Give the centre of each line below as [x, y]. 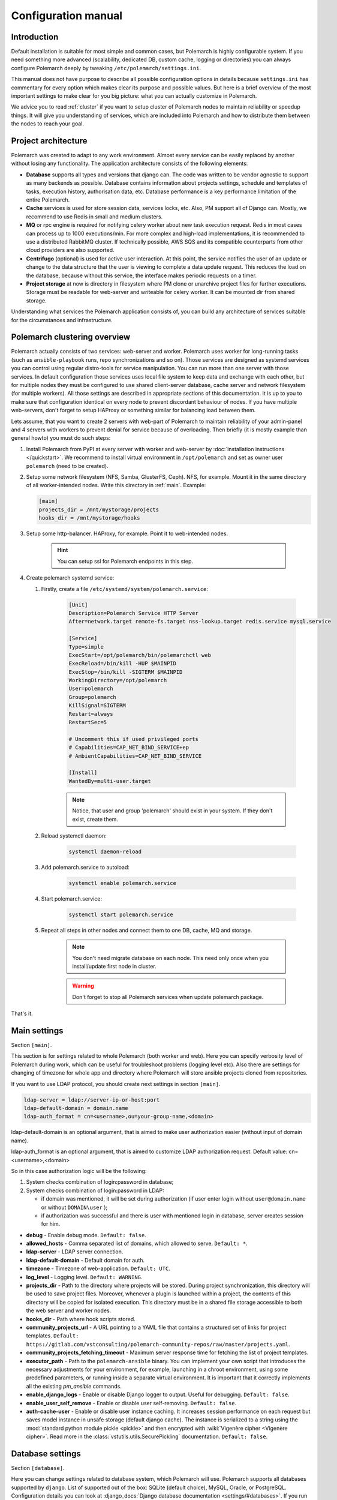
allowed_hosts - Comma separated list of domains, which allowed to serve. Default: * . [137, 1243]
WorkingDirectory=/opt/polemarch [118, 680]
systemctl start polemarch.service [121, 914]
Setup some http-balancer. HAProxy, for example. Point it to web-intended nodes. [127, 533]
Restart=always [91, 714]
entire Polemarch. [48, 200]
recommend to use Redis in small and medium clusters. [94, 217]
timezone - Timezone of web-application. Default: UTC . [98, 1268]
